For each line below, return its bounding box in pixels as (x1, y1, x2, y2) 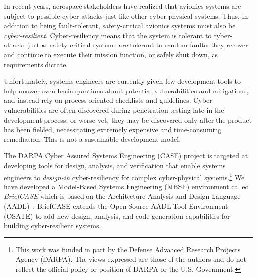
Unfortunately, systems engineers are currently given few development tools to (4, 76, 241, 86)
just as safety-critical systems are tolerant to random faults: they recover (28, 40, 248, 50)
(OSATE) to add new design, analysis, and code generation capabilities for (4, 210, 230, 221)
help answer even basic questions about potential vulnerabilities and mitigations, (4, 85, 249, 95)
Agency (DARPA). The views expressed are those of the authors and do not (15, 254, 246, 264)
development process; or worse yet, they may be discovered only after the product (4, 114, 252, 125)
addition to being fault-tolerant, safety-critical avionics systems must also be (4, 20, 236, 31)
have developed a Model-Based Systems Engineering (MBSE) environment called (4, 181, 249, 191)
